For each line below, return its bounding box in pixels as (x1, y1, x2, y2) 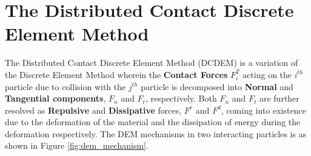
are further (259, 92, 299, 105)
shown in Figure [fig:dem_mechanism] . (5, 139, 149, 152)
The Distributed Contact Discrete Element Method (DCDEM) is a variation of (5, 56, 298, 69)
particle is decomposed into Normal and (141, 80, 293, 93)
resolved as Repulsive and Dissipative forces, (5, 103, 182, 116)
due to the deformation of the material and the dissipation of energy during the (5, 115, 301, 128)
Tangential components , (5, 92, 106, 105)
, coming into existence (221, 103, 306, 116)
